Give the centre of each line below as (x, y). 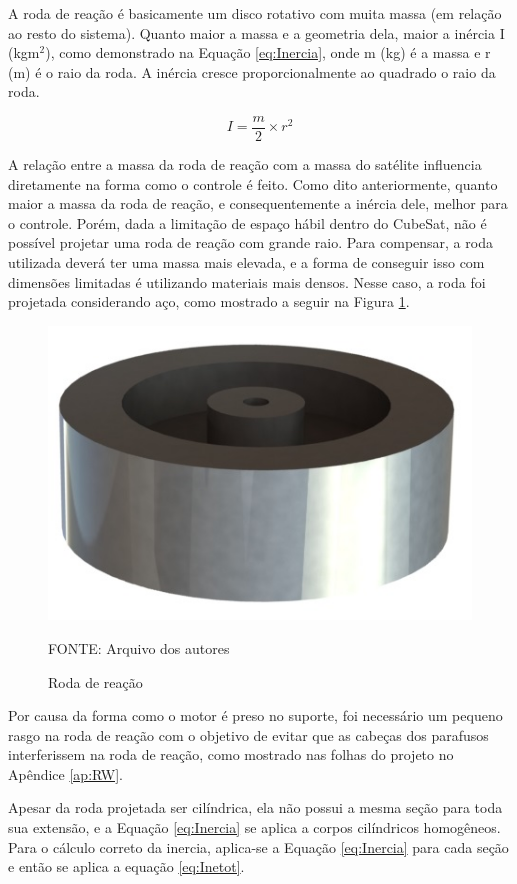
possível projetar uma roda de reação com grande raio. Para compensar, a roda (250, 242)
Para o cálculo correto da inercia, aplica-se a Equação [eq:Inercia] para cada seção (258, 846)
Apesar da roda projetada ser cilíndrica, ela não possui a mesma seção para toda (255, 807)
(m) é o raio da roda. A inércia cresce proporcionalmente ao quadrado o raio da (252, 71)
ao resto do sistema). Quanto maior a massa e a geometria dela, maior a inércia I (256, 32)
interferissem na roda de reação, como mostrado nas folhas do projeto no (231, 754)
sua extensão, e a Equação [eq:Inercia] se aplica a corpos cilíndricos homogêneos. (254, 827)
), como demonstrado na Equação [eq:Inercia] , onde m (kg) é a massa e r (268, 52)
